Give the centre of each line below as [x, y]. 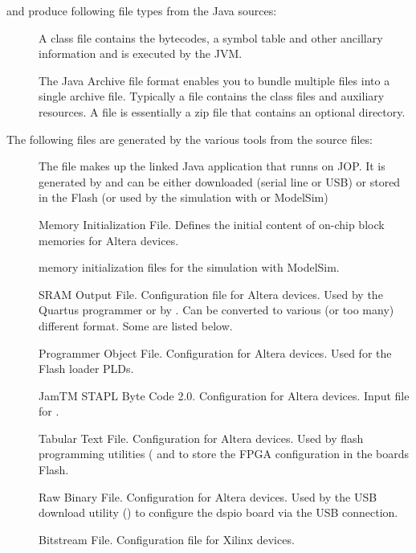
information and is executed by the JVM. [141, 53]
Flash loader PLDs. [86, 369]
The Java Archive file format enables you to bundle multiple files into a [214, 80]
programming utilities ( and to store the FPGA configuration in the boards [224, 454]
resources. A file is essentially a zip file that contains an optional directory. [222, 111]
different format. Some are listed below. [136, 325]
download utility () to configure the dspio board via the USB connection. [218, 512]
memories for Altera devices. [109, 240]
